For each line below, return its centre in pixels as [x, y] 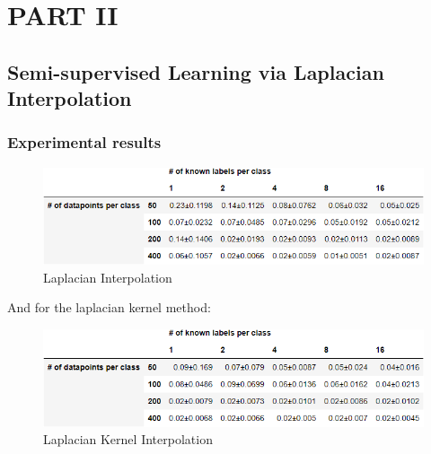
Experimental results [84, 142]
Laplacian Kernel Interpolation [128, 439]
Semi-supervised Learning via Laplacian [196, 71]
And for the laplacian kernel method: [109, 307]
